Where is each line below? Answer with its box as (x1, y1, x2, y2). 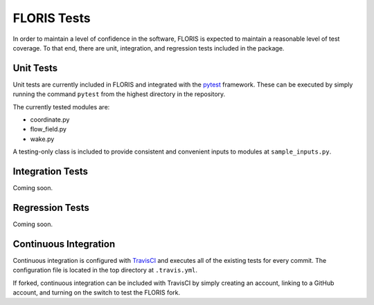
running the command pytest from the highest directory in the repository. (12, 90, 226, 98)
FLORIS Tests (12, 10, 91, 26)
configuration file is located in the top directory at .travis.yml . (12, 266, 197, 275)
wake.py (30, 135, 55, 143)
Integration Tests (12, 166, 88, 177)
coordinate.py (30, 115, 70, 124)
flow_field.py (30, 125, 67, 133)
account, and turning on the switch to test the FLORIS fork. (12, 288, 181, 297)
